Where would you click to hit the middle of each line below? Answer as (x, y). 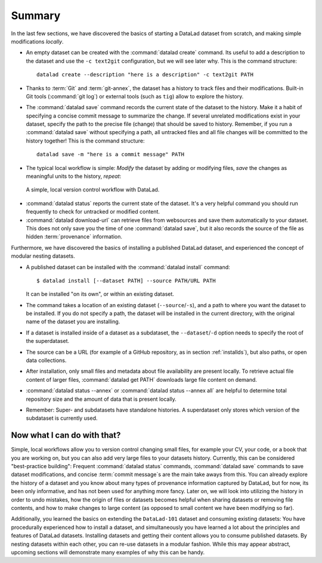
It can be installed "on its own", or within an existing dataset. (100, 294)
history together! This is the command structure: (85, 141)
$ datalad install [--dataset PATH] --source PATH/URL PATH (126, 281)
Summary (36, 16)
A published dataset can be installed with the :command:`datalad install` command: (128, 267)
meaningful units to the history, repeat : (74, 177)
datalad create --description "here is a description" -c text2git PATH (145, 75)
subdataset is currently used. (62, 418)
